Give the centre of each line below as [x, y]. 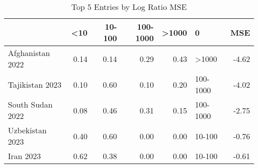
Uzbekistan [27, 130]
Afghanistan [29, 53]
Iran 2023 [25, 156]
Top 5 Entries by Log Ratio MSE [129, 7]
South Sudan [30, 104]
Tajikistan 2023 [35, 84]
